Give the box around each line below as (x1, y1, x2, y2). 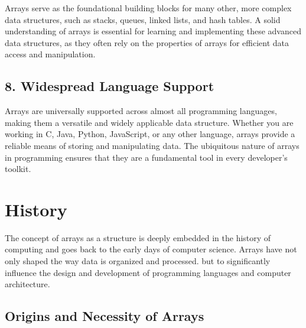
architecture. (5, 278, 50, 290)
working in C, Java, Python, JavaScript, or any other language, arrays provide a (5, 128, 295, 140)
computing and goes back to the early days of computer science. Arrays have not (5, 243, 297, 255)
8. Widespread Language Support (5, 77, 214, 95)
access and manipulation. (5, 48, 96, 60)
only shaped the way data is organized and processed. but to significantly (5, 255, 271, 267)
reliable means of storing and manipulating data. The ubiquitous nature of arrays (5, 139, 300, 151)
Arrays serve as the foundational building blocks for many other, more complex (5, 2, 292, 14)
